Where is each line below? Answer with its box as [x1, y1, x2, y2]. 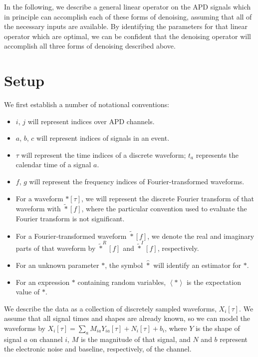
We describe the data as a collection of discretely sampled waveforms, [4, 303, 217, 313]
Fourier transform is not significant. [15, 213, 125, 224]
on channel [29, 333, 63, 344]
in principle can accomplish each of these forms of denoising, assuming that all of [4, 11, 252, 22]
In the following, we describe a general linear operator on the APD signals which [4, 2, 251, 12]
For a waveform [15, 193, 63, 203]
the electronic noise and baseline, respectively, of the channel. [4, 343, 192, 354]
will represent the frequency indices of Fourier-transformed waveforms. [29, 176, 245, 187]
